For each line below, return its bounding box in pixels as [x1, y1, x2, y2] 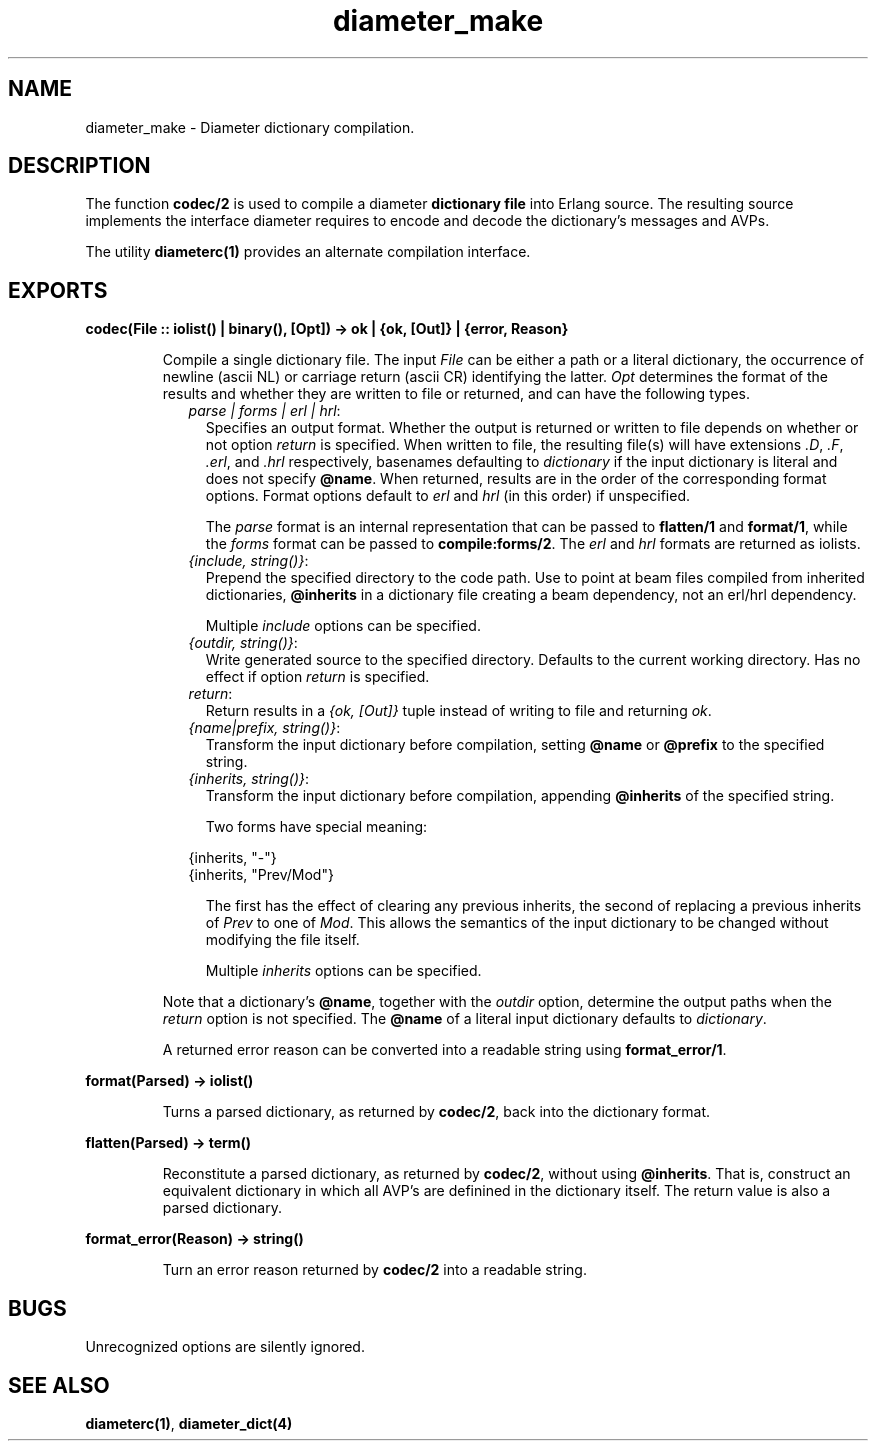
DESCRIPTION [8, 153, 151, 179]
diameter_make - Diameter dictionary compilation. [85, 118, 415, 136]
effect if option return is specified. [205, 668, 430, 686]
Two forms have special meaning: [205, 818, 428, 836]
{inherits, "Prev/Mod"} [188, 866, 334, 884]
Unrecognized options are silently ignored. [85, 1338, 365, 1356]
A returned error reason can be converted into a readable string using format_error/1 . [162, 1041, 727, 1059]
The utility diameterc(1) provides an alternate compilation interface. [85, 243, 531, 261]
